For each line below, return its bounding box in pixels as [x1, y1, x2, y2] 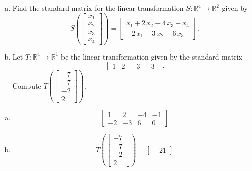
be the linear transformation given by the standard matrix [60, 51, 242, 62]
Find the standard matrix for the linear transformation [12, 3, 184, 13]
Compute [12, 80, 41, 91]
